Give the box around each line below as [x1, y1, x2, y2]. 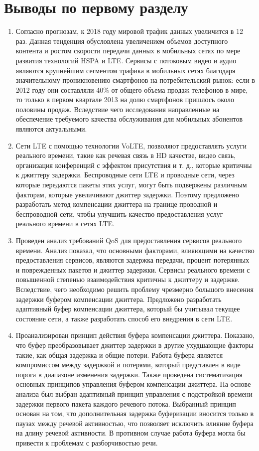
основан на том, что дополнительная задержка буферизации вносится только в [15, 408, 254, 419]
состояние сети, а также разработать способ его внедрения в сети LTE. [15, 313, 233, 323]
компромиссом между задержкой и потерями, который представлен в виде [15, 359, 241, 370]
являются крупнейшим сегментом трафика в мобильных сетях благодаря [15, 65, 236, 75]
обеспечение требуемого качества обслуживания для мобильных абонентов [15, 114, 243, 124]
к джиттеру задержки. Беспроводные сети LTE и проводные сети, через [15, 169, 235, 180]
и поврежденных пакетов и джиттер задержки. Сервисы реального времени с [15, 264, 250, 275]
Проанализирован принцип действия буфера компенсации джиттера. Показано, [15, 330, 255, 340]
